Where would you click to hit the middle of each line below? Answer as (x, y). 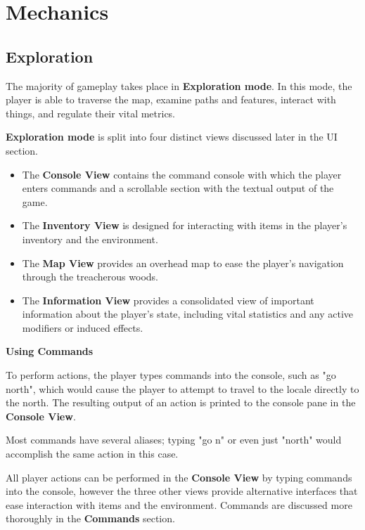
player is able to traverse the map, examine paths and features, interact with (171, 99)
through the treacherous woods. (90, 277)
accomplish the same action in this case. (92, 454)
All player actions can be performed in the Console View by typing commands (179, 477)
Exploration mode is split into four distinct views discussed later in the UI (172, 137)
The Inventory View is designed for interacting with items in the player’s (185, 225)
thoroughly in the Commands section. (90, 518)
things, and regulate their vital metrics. (91, 113)
